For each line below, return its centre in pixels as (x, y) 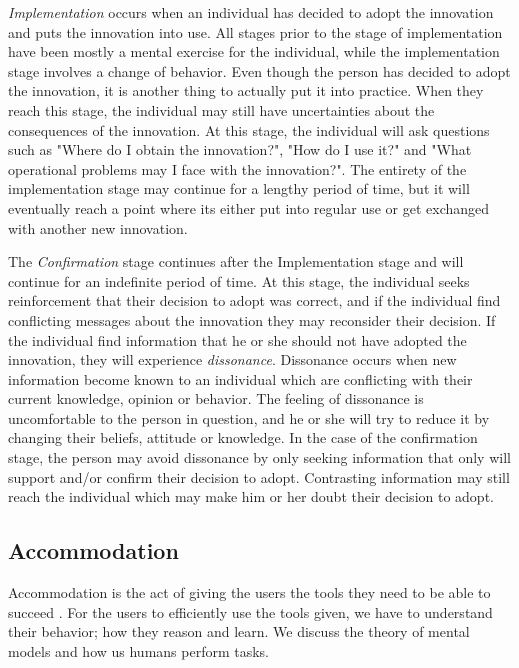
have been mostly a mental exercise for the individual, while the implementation (254, 51)
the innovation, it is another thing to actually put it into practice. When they (246, 90)
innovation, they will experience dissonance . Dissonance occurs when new (232, 359)
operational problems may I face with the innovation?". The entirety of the (237, 168)
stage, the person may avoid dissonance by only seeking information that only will (259, 457)
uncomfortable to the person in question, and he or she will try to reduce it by (249, 417)
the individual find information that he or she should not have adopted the (237, 339)
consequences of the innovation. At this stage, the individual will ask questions (249, 129)
